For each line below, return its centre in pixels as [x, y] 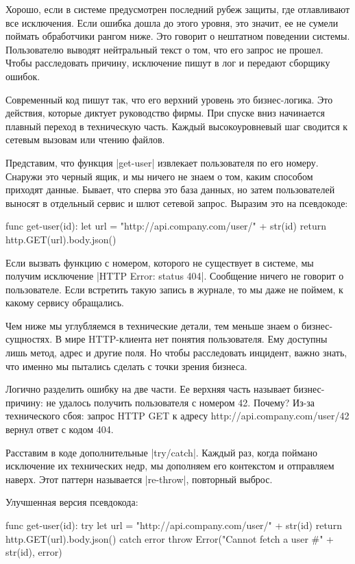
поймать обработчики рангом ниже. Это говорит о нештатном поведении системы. [178, 36]
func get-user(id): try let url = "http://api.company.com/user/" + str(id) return [174, 525]
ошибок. [23, 76]
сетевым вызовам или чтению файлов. [85, 139]
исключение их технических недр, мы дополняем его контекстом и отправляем [170, 466]
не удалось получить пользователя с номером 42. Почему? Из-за [181, 402]
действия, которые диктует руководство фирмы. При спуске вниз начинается [166, 113]
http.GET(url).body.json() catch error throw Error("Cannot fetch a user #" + [170, 538]
